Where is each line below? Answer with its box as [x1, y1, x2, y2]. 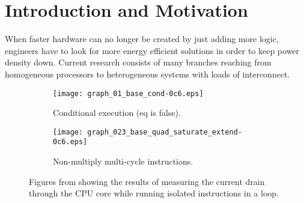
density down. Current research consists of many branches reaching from [5, 56, 272, 68]
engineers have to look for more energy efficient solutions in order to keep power [5, 44, 300, 56]
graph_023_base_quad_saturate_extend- [87, 127, 242, 136]
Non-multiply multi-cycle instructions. [53, 155, 193, 168]
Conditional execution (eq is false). [53, 106, 181, 119]
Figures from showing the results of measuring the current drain [29, 175, 265, 187]
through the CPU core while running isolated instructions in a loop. [29, 187, 279, 199]
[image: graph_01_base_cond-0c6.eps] [53, 89, 204, 98]
